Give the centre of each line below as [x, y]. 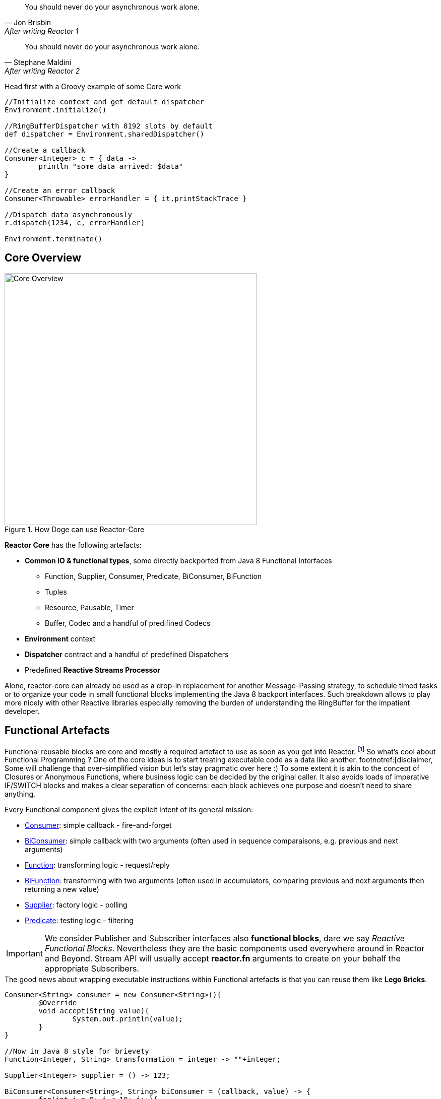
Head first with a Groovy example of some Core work [93, 86]
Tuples [56, 592]
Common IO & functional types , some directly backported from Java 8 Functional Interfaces [178, 560]
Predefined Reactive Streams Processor [92, 670]
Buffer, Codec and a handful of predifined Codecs [128, 623]
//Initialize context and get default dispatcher [105, 102]
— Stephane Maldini [38, 62]
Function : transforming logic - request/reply [97, 865]
